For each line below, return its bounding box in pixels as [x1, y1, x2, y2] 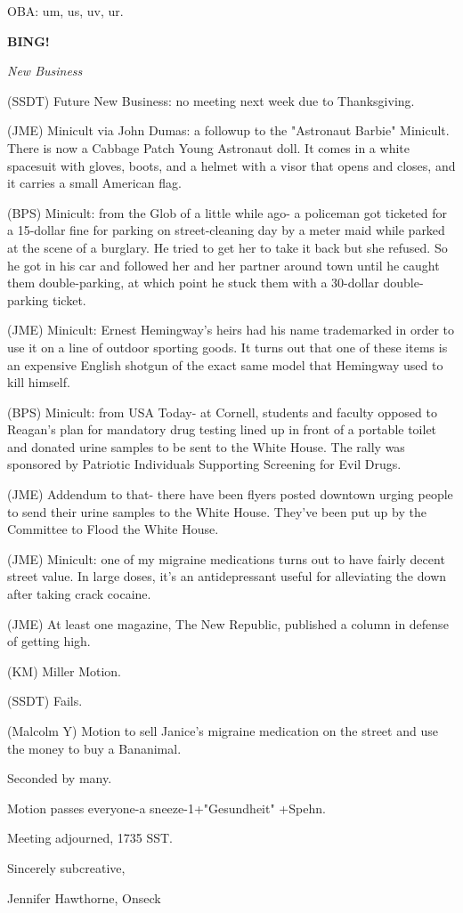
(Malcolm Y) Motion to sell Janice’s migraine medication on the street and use [7, 722, 438, 739]
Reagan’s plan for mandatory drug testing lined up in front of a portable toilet [7, 420, 437, 439]
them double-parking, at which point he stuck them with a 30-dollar [7, 273, 379, 292]
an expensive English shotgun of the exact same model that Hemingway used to [7, 355, 443, 374]
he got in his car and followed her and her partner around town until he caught [7, 255, 440, 274]
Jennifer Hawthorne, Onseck [7, 888, 161, 907]
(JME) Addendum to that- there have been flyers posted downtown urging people [7, 485, 453, 504]
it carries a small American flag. [7, 174, 182, 192]
